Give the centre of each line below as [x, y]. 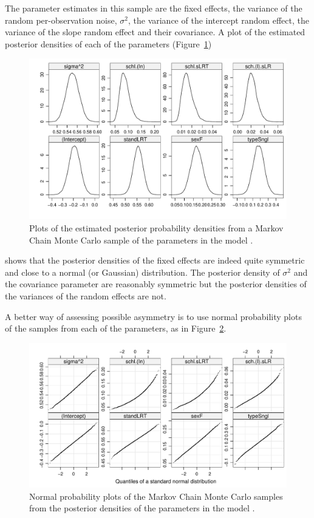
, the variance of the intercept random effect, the [218, 20]
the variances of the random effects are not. [86, 295]
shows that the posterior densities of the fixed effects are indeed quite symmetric [155, 260]
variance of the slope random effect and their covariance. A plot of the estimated [155, 32]
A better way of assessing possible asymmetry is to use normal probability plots [153, 316]
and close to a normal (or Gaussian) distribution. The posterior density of [142, 272]
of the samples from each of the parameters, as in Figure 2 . [116, 328]
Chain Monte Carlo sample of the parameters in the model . [141, 240]
